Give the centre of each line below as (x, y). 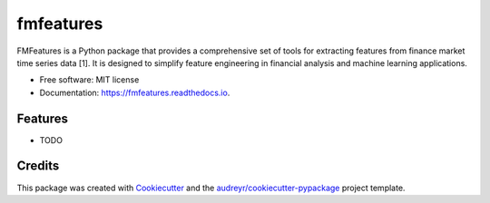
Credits (38, 166)
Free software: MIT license (89, 80)
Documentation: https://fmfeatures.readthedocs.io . (135, 92)
